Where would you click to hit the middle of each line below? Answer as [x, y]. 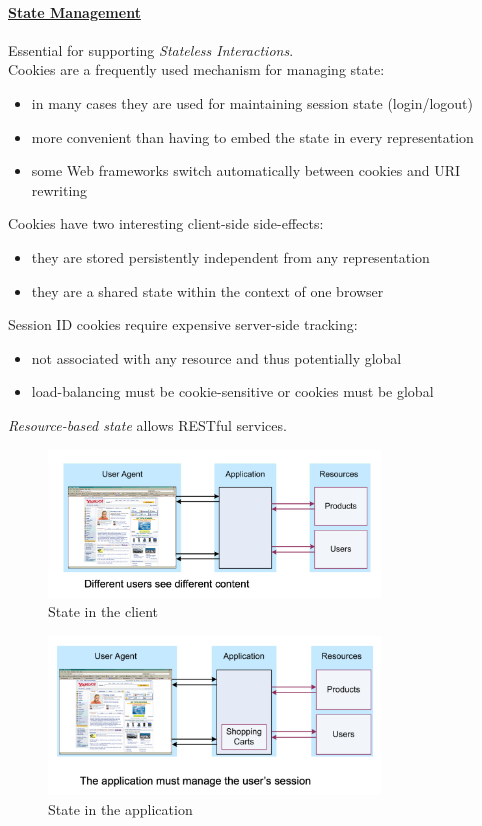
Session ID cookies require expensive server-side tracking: [183, 324]
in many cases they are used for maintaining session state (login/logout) [252, 102]
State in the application [120, 809]
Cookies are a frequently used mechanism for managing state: [196, 69]
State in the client [103, 611]
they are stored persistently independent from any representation [230, 256]
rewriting [59, 189]
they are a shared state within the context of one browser [207, 290]
